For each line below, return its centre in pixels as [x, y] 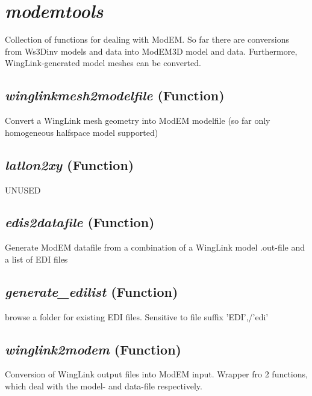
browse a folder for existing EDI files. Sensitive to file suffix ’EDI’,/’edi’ [137, 316]
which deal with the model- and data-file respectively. [104, 386]
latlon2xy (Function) [70, 164]
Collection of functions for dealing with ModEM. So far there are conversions [147, 39]
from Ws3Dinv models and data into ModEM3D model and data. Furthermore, [151, 51]
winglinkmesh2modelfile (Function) [115, 95]
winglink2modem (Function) [93, 349]
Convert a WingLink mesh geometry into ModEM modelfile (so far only [138, 120]
